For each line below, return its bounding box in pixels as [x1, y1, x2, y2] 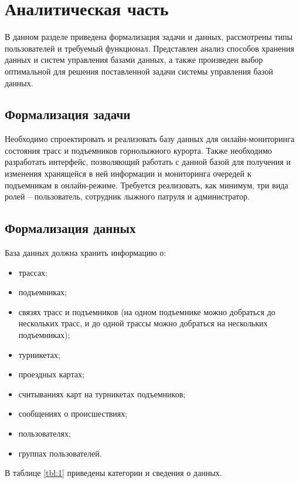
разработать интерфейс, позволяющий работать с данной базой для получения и [5, 156, 291, 168]
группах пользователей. [18, 447, 102, 459]
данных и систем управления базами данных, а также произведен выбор [5, 53, 263, 66]
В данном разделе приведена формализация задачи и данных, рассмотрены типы [5, 31, 293, 43]
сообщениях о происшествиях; [18, 407, 128, 420]
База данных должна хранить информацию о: [5, 246, 167, 259]
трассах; [18, 266, 48, 278]
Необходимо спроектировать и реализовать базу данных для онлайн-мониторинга [5, 133, 295, 145]
